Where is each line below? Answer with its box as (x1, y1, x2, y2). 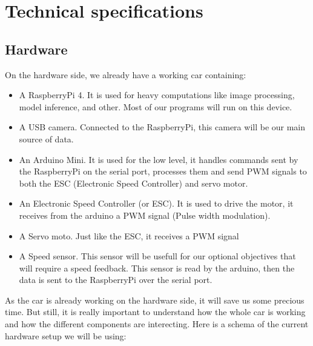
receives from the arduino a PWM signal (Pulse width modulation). (19, 208, 271, 221)
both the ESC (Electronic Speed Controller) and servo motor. (19, 176, 248, 189)
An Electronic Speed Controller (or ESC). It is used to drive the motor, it (19, 197, 294, 210)
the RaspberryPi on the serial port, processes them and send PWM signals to (19, 165, 307, 178)
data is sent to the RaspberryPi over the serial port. (19, 273, 213, 286)
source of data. (19, 132, 74, 145)
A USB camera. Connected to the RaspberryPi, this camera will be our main (19, 121, 306, 133)
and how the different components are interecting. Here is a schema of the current (5, 318, 309, 330)
